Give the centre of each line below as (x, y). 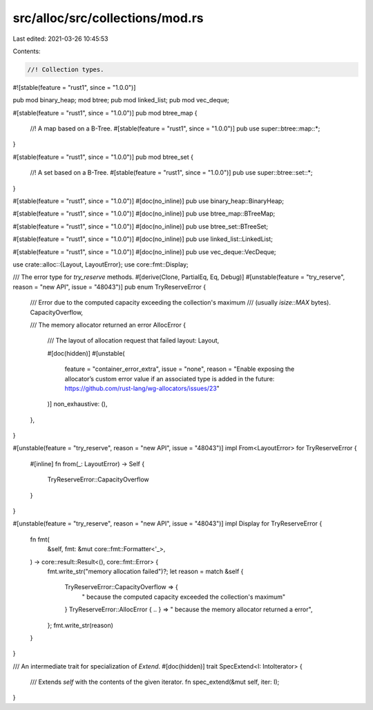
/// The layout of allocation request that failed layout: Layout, (133, 340)
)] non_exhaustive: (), (77, 404)
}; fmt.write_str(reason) (80, 625)
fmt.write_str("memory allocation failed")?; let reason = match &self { (145, 571)
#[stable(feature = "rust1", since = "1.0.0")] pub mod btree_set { (103, 157)
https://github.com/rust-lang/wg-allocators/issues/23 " (142, 388)
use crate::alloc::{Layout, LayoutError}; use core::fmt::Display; (101, 264)
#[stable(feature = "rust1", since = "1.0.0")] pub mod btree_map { (105, 113)
